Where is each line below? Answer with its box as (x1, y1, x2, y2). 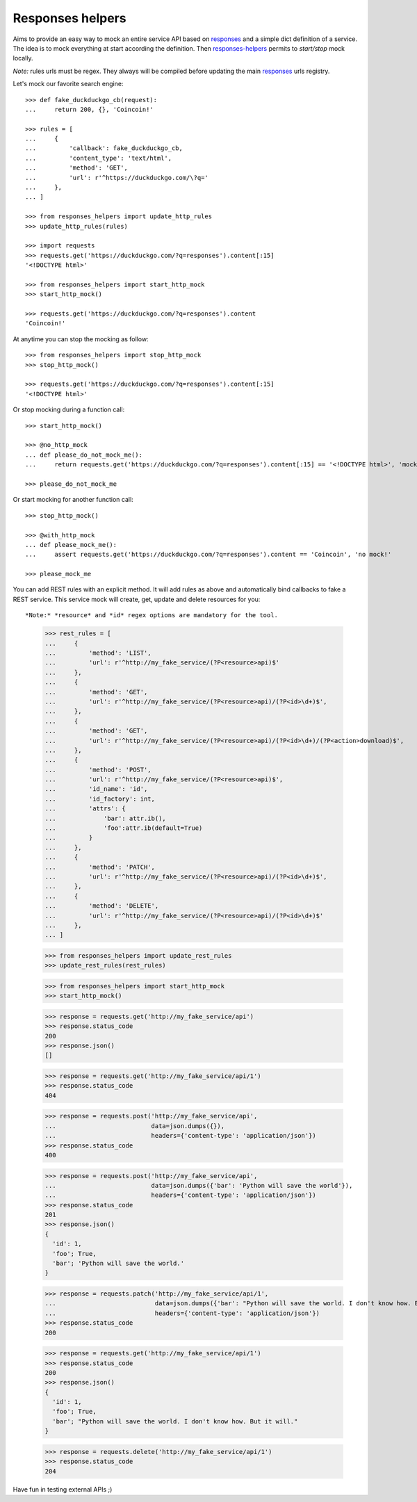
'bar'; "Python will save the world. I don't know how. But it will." (52, 1417, 298, 1425)
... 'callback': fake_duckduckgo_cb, (25, 145, 183, 152)
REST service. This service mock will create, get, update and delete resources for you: (13, 595, 261, 603)
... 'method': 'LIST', (44, 649, 152, 657)
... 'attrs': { (44, 805, 126, 813)
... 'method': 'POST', (44, 765, 152, 774)
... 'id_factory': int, (44, 794, 156, 803)
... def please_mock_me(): (25, 541, 117, 548)
